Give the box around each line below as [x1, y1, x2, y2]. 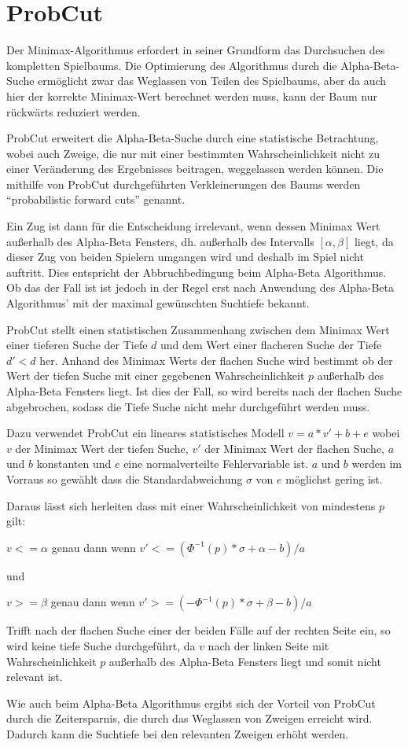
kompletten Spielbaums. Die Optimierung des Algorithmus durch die [6, 57, 337, 73]
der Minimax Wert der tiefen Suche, [15, 440, 189, 456]
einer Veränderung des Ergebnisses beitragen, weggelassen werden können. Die [6, 160, 384, 177]
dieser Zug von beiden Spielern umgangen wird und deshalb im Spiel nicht [6, 248, 364, 265]
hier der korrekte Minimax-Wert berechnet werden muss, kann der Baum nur [6, 87, 378, 104]
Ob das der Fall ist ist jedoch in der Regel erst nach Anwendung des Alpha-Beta [6, 279, 395, 296]
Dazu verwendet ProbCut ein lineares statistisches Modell [6, 425, 285, 441]
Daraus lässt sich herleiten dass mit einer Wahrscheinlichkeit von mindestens [6, 497, 376, 513]
